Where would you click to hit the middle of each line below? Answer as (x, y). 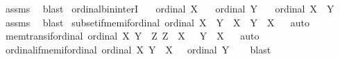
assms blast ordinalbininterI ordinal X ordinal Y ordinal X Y (170, 8)
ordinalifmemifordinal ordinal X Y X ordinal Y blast (138, 49)
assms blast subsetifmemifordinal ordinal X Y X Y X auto (158, 22)
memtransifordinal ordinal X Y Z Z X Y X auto (132, 36)
